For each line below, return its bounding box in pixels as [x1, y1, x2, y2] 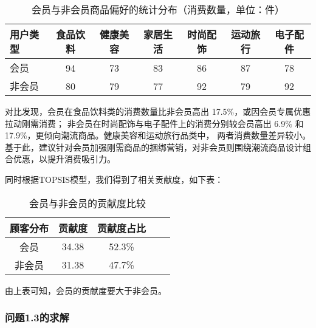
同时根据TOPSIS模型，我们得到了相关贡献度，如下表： [5, 173, 224, 185]
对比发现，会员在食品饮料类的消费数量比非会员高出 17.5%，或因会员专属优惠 [5, 105, 311, 117]
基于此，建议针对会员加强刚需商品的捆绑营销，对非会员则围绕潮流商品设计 [5, 140, 303, 153]
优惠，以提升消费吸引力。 [13, 152, 115, 165]
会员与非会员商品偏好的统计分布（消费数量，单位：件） [31, 2, 284, 16]
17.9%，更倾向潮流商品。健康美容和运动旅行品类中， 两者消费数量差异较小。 [5, 129, 311, 142]
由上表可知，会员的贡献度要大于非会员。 [5, 284, 167, 296]
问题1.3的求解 [5, 310, 69, 325]
